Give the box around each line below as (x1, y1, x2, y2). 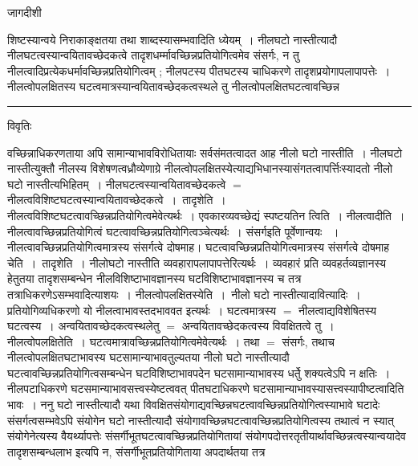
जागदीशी (7, 4, 42, 20)
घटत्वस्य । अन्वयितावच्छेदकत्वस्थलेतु (7, 317, 160, 334)
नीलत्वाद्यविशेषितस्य (298, 301, 377, 318)
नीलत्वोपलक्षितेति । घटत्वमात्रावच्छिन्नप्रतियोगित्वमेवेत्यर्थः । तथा (7, 333, 260, 349)
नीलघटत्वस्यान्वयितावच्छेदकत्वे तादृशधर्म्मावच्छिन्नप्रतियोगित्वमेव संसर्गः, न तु (7, 47, 299, 63)
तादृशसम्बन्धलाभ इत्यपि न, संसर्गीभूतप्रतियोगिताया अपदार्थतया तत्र (7, 443, 266, 460)
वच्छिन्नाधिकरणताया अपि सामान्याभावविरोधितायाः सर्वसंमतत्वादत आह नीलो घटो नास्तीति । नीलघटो (7, 144, 403, 161)
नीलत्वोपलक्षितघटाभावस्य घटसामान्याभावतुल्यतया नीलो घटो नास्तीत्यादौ (7, 349, 290, 366)
